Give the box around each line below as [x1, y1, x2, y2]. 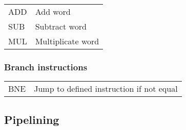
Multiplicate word [35, 35, 99, 47]
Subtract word [35, 20, 87, 32]
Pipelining [4, 111, 59, 127]
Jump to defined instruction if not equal [34, 83, 178, 95]
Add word [35, 6, 71, 17]
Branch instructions [4, 60, 88, 73]
